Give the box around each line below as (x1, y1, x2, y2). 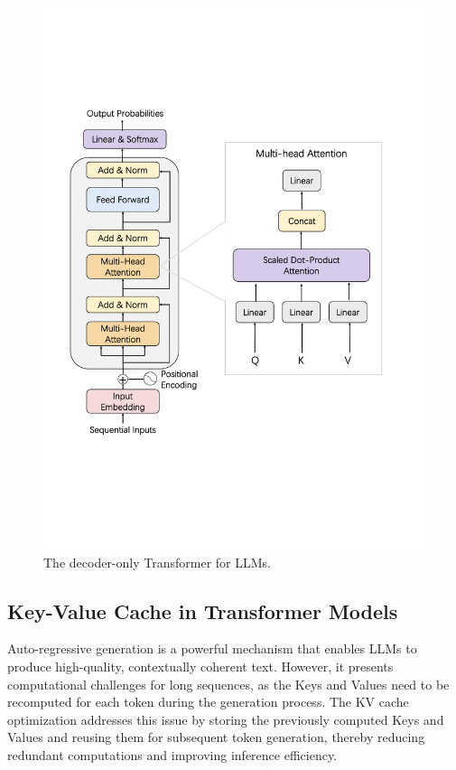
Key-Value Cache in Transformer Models (7, 596, 398, 624)
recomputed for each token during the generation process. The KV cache (7, 692, 409, 711)
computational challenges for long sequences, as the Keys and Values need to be (7, 674, 450, 693)
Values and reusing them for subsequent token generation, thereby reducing (7, 728, 425, 747)
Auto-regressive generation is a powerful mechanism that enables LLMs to (7, 639, 417, 658)
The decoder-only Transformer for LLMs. (43, 552, 271, 571)
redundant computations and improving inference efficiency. (7, 745, 338, 764)
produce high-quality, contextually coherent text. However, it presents (7, 656, 394, 675)
